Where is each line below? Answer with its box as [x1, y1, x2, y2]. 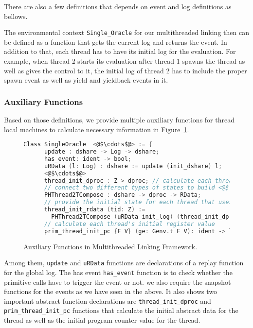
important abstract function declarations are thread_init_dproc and [4, 295, 211, 306]
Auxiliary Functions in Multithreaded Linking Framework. [23, 241, 198, 251]
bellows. [4, 11, 28, 21]
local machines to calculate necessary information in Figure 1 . [4, 124, 189, 134]
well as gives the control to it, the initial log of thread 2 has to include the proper [4, 65, 247, 75]
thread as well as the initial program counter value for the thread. [4, 315, 200, 325]
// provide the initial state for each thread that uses [44, 199, 233, 206]
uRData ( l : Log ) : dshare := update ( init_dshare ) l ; [44, 162, 222, 170]
